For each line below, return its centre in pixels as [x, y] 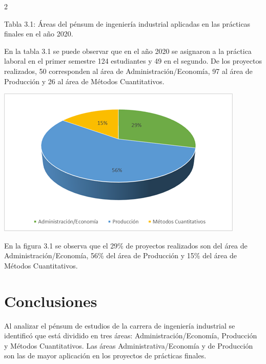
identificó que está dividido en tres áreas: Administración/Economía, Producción [131, 336]
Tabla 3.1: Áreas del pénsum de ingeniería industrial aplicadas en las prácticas [127, 23]
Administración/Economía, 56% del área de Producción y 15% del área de [121, 255]
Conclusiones [51, 301]
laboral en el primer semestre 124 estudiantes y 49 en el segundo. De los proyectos [133, 61]
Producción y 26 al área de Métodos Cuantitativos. [84, 81]
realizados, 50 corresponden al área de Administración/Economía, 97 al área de [128, 71]
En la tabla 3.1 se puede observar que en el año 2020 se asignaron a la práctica [128, 51]
